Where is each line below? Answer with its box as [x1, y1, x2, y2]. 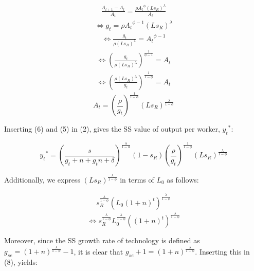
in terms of [120, 174, 154, 185]
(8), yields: [4, 257, 38, 267]
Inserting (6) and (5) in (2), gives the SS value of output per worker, [4, 123, 220, 134]
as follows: [167, 174, 199, 185]
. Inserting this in [195, 246, 250, 257]
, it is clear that [74, 246, 123, 257]
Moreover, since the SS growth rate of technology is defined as [4, 235, 200, 246]
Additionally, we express [4, 174, 80, 185]
